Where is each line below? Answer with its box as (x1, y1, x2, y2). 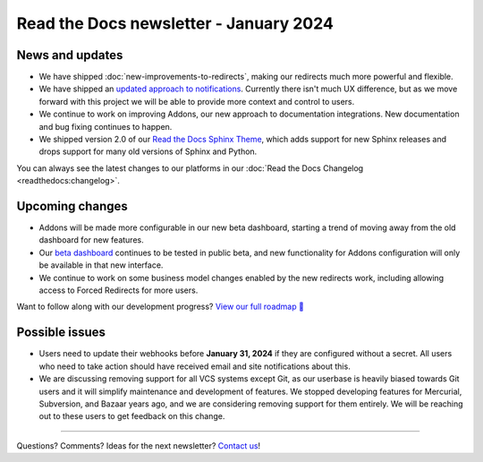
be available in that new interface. (38, 260, 164, 270)
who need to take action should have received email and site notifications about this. (38, 361, 351, 372)
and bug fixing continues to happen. (38, 121, 173, 132)
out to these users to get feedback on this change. (38, 411, 225, 422)
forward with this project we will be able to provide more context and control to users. (38, 96, 355, 107)
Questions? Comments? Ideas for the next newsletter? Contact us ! (16, 440, 261, 451)
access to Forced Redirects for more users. (38, 285, 199, 295)
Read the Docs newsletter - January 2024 (16, 13, 335, 33)
